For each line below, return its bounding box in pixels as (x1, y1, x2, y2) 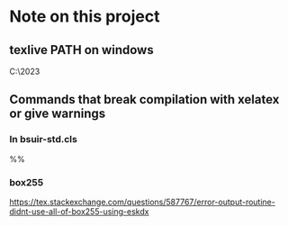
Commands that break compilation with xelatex (9, 92, 280, 107)
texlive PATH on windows (9, 42, 155, 58)
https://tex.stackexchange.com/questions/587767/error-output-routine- (9, 196, 276, 207)
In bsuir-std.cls (9, 133, 78, 146)
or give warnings (9, 106, 106, 122)
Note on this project (9, 6, 160, 27)
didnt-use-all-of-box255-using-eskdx (9, 205, 149, 217)
